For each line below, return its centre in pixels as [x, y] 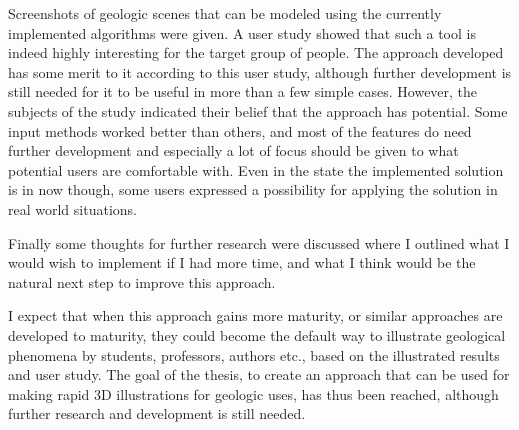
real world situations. [72, 208]
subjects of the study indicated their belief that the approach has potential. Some [258, 110]
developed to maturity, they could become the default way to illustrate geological [257, 334]
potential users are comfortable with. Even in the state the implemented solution [256, 169]
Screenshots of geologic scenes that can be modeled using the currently [225, 13]
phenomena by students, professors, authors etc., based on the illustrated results [254, 354]
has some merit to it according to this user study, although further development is [260, 71]
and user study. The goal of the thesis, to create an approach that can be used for [259, 374]
